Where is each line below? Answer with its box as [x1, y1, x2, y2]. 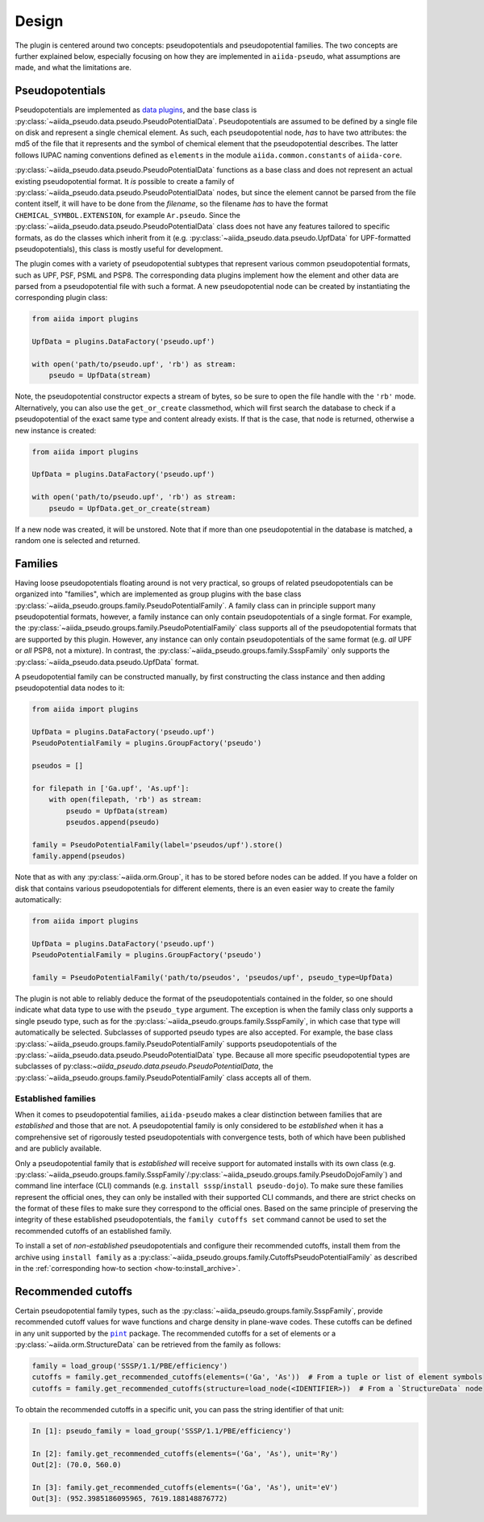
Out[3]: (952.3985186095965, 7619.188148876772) [31, 1494, 228, 1503]
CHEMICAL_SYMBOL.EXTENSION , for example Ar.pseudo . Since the [15, 210, 241, 220]
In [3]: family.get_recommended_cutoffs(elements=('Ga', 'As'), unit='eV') [31, 1482, 339, 1492]
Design [15, 12, 64, 30]
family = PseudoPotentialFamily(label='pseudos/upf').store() [31, 840, 283, 849]
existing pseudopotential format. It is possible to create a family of [15, 176, 235, 186]
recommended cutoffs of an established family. [15, 1226, 173, 1236]
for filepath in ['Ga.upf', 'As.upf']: [31, 784, 190, 793]
